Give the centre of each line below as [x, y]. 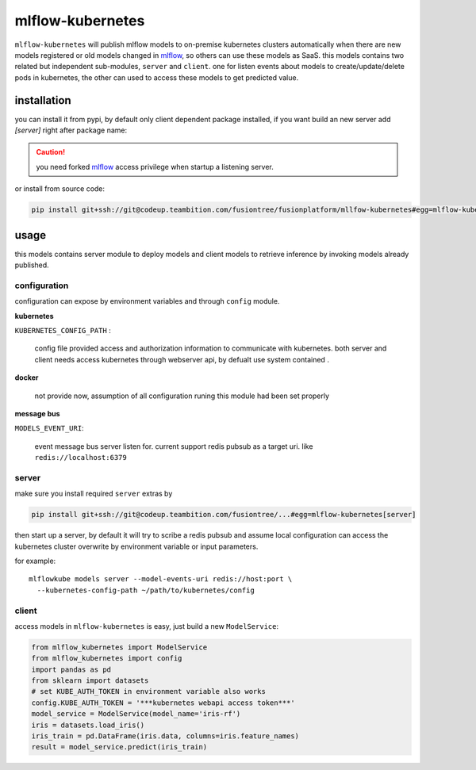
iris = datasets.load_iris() [88, 725]
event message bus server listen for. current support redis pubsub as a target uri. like [174, 446]
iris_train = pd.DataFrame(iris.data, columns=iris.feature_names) [165, 736]
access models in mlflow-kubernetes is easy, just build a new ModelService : [147, 626]
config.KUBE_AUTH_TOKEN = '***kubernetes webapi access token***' [163, 703]
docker [27, 377]
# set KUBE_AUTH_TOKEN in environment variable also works [148, 691]
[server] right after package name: [71, 130]
